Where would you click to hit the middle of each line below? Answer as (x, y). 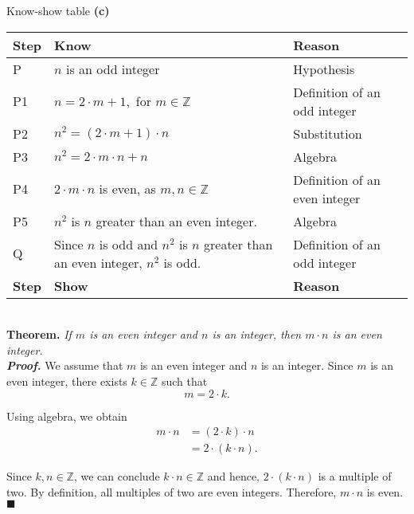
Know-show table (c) (58, 10)
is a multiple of (355, 476)
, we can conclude (117, 476)
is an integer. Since (307, 365)
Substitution (328, 133)
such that (184, 381)
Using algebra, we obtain (67, 416)
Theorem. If (39, 334)
